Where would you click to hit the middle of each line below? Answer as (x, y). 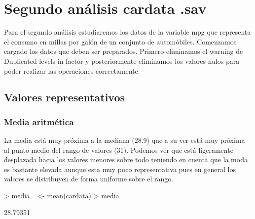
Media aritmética (39, 121)
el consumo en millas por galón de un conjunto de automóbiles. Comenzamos (120, 41)
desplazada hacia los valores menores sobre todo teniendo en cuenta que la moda (126, 159)
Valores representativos (65, 97)
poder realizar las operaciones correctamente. (72, 70)
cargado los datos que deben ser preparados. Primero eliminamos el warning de (124, 51)
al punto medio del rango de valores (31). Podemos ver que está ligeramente (119, 150)
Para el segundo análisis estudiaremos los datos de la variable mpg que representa (127, 32)
